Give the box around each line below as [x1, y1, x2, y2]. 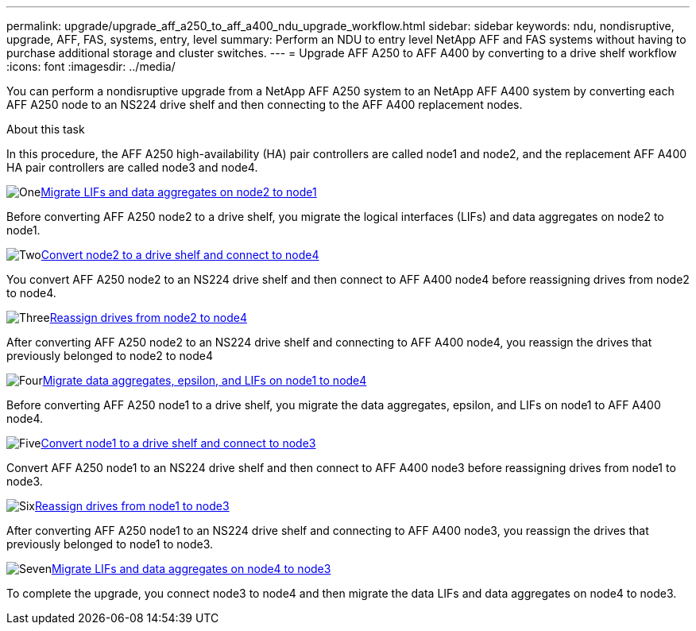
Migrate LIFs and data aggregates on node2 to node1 [41, 185, 317, 199]
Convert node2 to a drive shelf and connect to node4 [41, 248, 319, 261]
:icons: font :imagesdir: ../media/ [6, 60, 176, 73]
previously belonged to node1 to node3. [6, 537, 214, 551]
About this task [6, 122, 85, 136]
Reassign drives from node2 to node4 [49, 311, 247, 324]
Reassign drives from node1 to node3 [35, 499, 230, 513]
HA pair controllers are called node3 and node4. [6, 161, 258, 174]
